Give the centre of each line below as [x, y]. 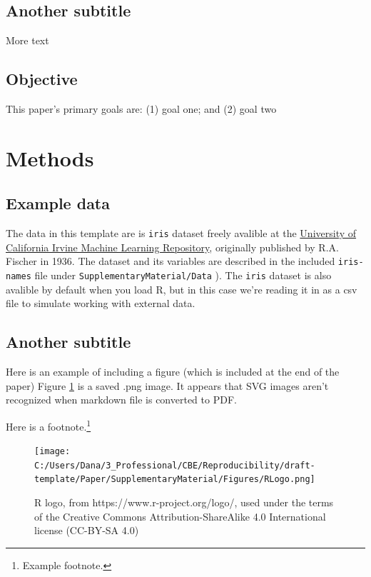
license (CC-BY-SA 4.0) [87, 530]
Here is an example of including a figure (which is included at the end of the [173, 372]
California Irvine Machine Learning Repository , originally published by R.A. [172, 247]
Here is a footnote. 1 [49, 425]
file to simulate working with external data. [101, 303]
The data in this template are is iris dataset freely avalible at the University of [181, 233]
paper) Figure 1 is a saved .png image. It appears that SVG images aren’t [167, 385]
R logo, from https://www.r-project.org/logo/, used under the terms [184, 502]
